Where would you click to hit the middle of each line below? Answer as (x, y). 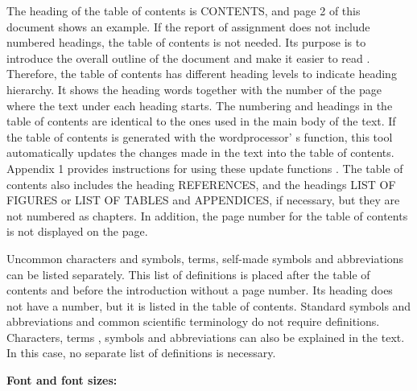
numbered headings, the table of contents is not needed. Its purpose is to (186, 42)
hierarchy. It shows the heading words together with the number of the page (194, 89)
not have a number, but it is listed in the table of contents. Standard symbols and (209, 305)
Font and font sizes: (62, 380)
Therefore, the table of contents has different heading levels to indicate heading (202, 74)
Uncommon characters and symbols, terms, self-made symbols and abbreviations (205, 258)
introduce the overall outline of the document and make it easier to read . (188, 58)
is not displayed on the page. (77, 231)
